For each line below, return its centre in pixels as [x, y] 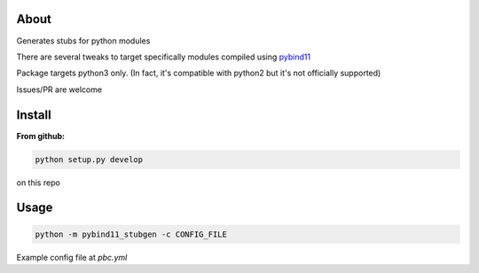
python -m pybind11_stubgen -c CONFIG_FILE [131, 234]
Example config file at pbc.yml [72, 257]
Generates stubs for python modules [83, 41]
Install [34, 115]
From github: [41, 136]
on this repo [39, 183]
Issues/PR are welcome [59, 90]
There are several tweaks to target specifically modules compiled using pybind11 [163, 57]
